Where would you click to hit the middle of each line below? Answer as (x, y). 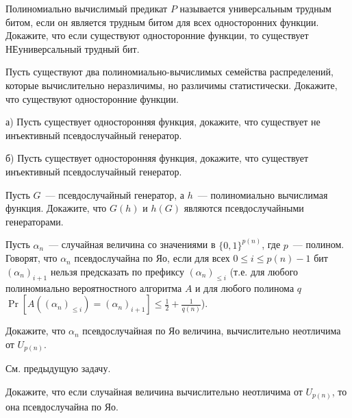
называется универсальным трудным (255, 8)
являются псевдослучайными (244, 208)
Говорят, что (32, 258)
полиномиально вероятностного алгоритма (94, 287)
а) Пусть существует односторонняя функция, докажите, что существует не (163, 122)
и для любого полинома (245, 287)
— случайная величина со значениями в (132, 244)
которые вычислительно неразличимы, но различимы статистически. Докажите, (172, 85)
